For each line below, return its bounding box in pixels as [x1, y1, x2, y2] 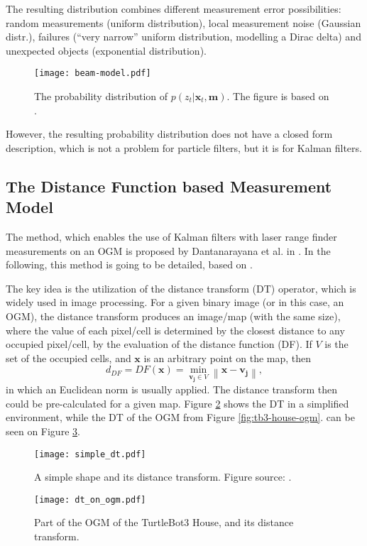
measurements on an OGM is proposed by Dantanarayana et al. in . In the [6, 243, 331, 258]
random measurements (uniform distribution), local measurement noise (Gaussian [6, 15, 361, 30]
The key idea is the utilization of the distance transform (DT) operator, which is [6, 280, 356, 295]
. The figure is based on [226, 89, 329, 104]
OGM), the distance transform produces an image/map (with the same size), [6, 308, 341, 323]
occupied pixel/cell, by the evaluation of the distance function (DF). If [6, 337, 312, 351]
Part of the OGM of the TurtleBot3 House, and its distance [34, 515, 294, 530]
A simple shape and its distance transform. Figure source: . [34, 469, 292, 484]
